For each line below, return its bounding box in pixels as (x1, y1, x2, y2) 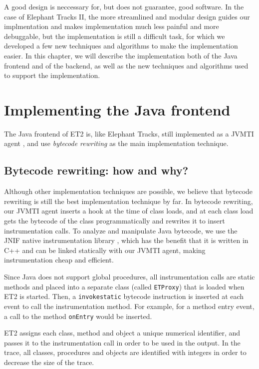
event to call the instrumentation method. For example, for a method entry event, (4, 300, 255, 311)
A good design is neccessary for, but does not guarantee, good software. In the (4, 1, 244, 11)
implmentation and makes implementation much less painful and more (4, 21, 219, 31)
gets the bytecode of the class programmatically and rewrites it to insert (4, 215, 225, 226)
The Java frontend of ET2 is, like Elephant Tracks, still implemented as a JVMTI (4, 128, 254, 138)
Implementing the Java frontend (4, 99, 231, 119)
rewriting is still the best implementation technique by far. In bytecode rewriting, (4, 195, 253, 206)
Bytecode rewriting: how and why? (4, 162, 189, 178)
